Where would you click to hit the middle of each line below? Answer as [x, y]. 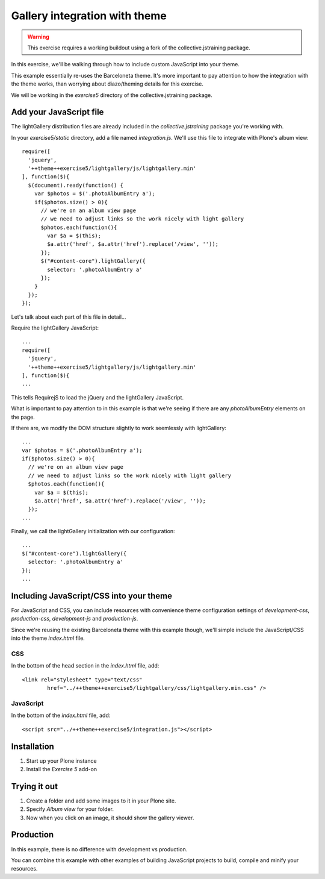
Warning [38, 37]
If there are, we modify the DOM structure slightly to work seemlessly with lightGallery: [119, 428]
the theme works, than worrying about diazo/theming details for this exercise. [107, 84]
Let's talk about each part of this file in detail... [69, 317]
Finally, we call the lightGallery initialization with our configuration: [93, 531]
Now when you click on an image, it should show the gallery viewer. [110, 818]
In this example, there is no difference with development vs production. [99, 849]
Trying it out [35, 786]
